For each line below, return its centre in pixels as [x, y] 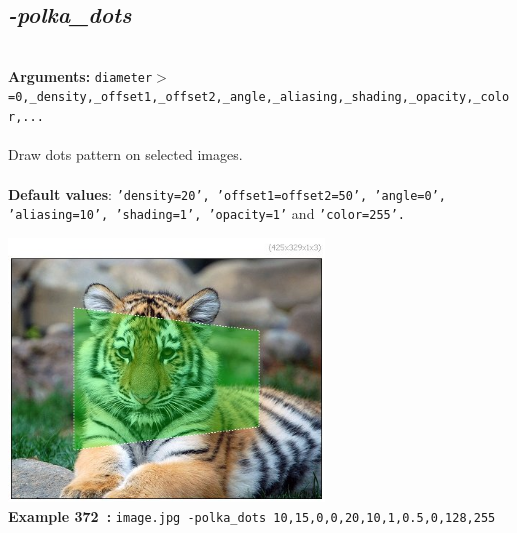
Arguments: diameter [80, 75]
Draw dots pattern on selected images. [125, 154]
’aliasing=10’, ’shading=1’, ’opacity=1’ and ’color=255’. [207, 213]
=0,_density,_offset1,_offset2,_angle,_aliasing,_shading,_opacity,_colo [259, 97]
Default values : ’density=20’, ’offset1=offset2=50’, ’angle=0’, [227, 193]
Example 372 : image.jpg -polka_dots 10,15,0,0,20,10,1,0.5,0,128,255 [252, 516]
